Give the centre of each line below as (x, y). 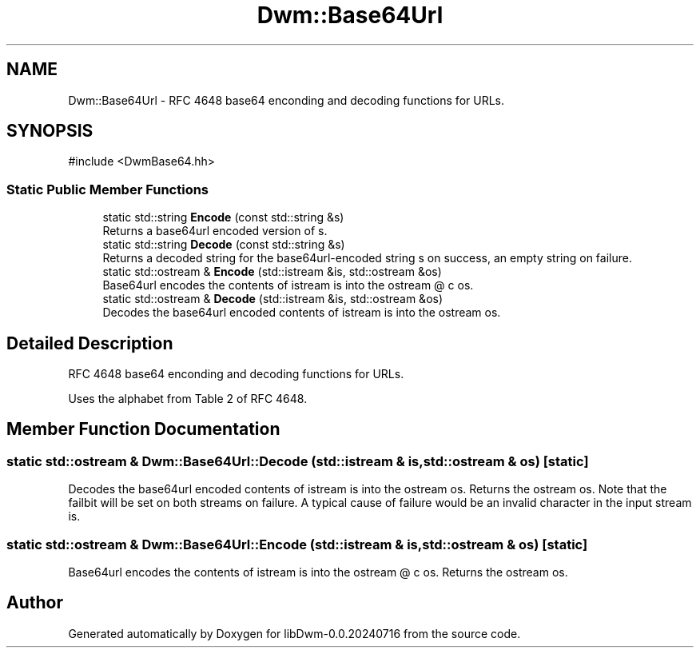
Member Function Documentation (143, 429)
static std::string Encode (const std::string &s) (223, 217)
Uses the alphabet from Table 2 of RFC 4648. (188, 399)
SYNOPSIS (50, 131)
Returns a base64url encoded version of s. (215, 231)
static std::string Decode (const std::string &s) (224, 245)
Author (35, 603)
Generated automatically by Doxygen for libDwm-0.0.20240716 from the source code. (294, 633)
